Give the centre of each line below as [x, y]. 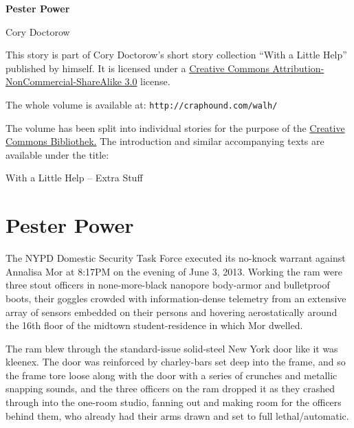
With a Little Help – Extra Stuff [74, 178]
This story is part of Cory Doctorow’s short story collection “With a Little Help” [176, 55]
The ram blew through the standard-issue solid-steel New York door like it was [172, 348]
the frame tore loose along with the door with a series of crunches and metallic [172, 375]
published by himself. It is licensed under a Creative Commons [137, 68]
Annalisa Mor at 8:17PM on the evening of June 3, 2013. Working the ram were [174, 271]
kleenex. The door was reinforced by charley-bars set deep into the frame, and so [176, 362]
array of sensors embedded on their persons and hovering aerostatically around [172, 312]
